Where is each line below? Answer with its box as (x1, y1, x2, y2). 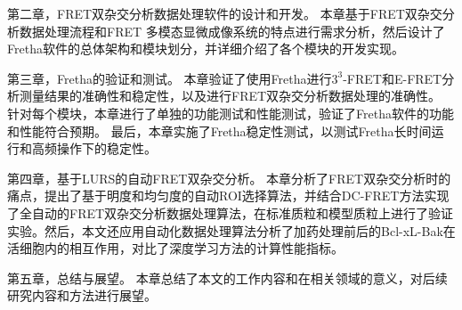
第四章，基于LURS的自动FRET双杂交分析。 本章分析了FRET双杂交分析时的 (7, 168, 451, 187)
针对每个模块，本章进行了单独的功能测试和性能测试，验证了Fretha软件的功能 (7, 103, 454, 122)
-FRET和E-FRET (343, 69, 442, 87)
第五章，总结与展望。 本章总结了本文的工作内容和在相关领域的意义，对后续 (7, 268, 448, 287)
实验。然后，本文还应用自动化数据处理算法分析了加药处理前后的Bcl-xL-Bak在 (7, 221, 456, 240)
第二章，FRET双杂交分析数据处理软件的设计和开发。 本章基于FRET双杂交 (7, 4, 442, 22)
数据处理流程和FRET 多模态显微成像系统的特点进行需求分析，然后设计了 (19, 21, 445, 40)
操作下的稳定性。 (56, 139, 157, 158)
